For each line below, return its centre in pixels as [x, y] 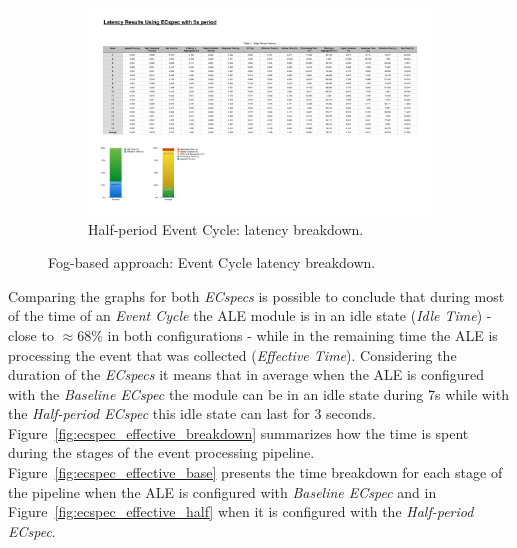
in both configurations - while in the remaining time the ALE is [302, 334]
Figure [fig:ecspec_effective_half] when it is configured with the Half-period [241, 511]
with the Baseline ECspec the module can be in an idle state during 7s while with [258, 393]
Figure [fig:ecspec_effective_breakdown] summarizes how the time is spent [238, 432]
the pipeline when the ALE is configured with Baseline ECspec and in [222, 491]
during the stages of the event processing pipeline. [161, 452]
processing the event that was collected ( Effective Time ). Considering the [232, 354]
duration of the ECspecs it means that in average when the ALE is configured [246, 374]
